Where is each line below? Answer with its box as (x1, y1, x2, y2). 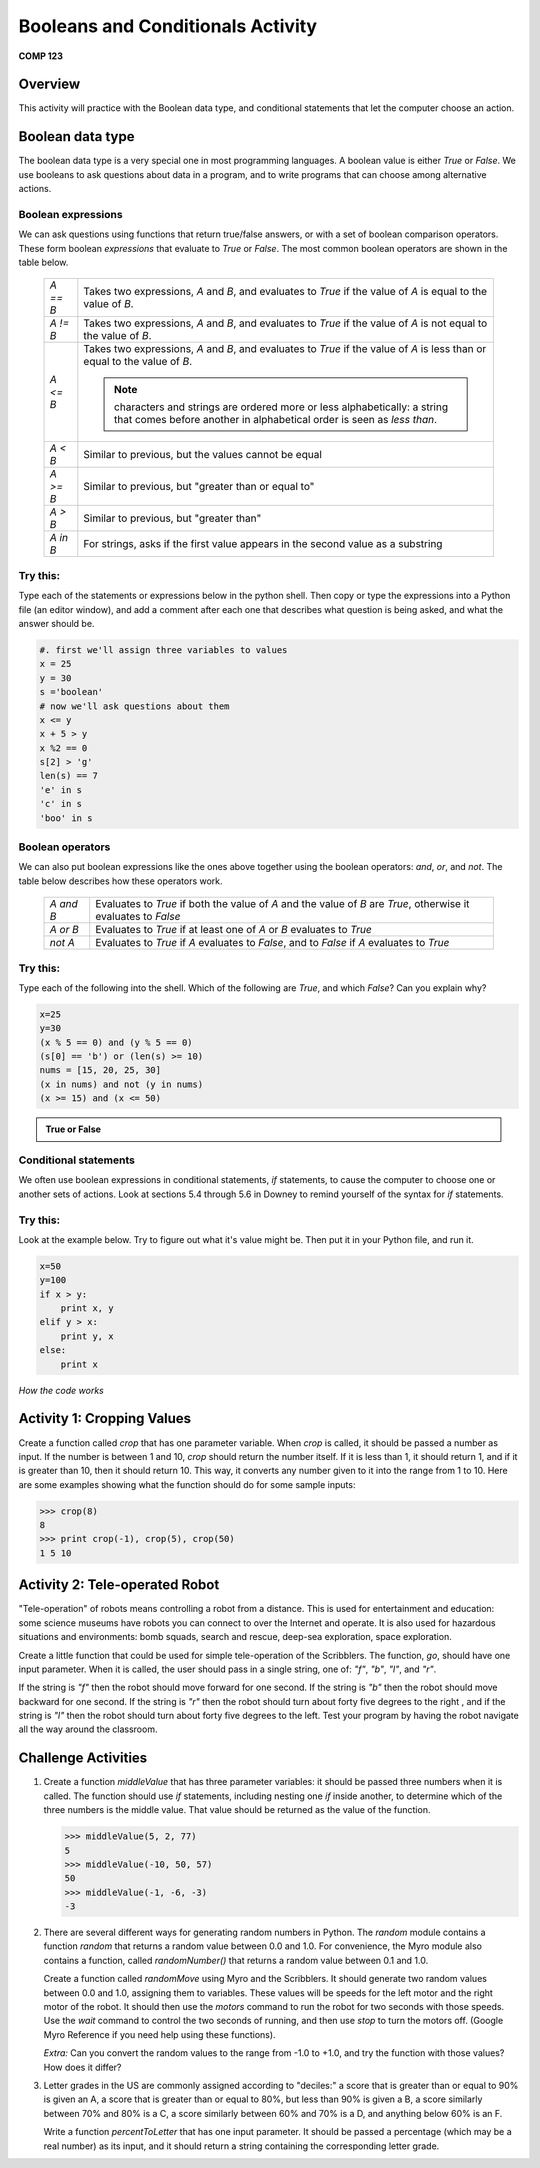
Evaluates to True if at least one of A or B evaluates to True (95, 923, 372, 937)
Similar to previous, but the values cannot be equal (83, 448, 322, 462)
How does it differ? (43, 2061, 122, 2073)
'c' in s (39, 798, 83, 810)
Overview (18, 76, 81, 93)
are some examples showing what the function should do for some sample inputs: (18, 1478, 356, 1490)
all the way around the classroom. (18, 1723, 158, 1735)
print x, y (60, 1303, 114, 1314)
